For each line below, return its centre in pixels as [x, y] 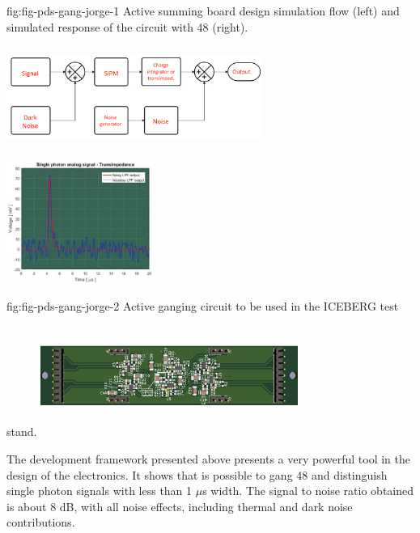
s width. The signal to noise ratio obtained [308, 491]
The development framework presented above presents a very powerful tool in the [208, 459]
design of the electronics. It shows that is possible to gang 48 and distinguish [197, 474]
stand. [22, 431]
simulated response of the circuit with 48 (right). [127, 26]
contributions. [41, 522]
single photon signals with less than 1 [100, 491]
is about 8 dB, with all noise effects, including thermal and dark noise [180, 506]
